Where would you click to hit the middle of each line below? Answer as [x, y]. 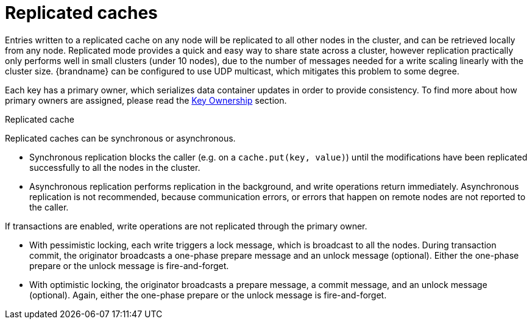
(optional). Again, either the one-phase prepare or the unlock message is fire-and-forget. [208, 295]
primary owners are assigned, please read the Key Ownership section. [146, 100]
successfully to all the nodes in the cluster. [115, 167]
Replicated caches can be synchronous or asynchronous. [120, 138]
